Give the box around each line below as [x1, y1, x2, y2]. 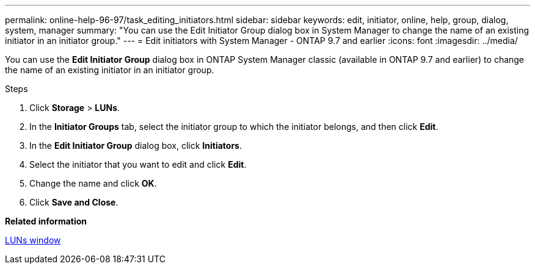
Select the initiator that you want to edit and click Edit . [29, 159, 247, 170]
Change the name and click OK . [29, 178, 157, 188]
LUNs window [5, 235, 61, 245]
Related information [5, 216, 87, 226]
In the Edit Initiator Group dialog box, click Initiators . [29, 140, 242, 151]
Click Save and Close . [29, 197, 118, 207]
